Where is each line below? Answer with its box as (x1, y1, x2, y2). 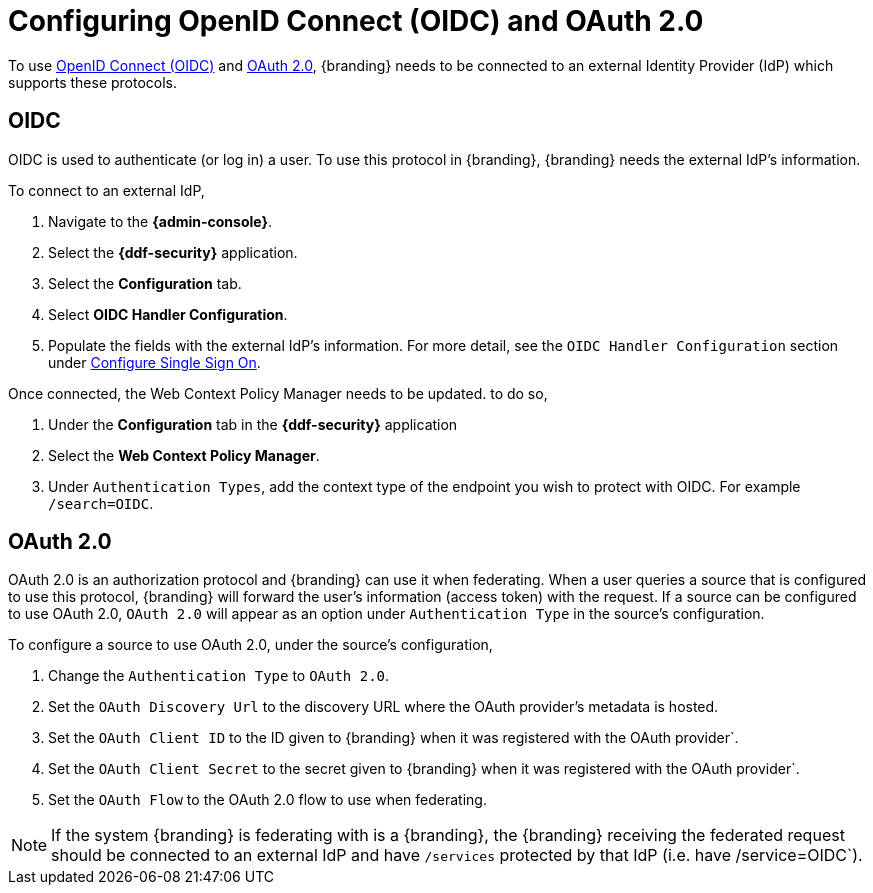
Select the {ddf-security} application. (48, 243, 298, 261)
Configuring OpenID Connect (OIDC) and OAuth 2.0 (8, 4, 704, 38)
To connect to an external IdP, (8, 181, 205, 199)
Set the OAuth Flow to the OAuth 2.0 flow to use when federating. (48, 791, 487, 809)
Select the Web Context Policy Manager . (48, 446, 320, 464)
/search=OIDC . (48, 494, 154, 512)
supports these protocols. (8, 73, 178, 91)
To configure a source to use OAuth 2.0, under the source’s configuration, (8, 636, 493, 654)
